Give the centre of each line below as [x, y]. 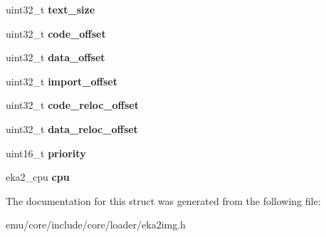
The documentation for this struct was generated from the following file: [163, 200]
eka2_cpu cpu [38, 177]
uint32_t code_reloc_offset [73, 105]
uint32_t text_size [51, 9]
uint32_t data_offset [56, 57]
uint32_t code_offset [56, 33]
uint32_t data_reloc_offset [72, 128]
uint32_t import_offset [62, 81]
